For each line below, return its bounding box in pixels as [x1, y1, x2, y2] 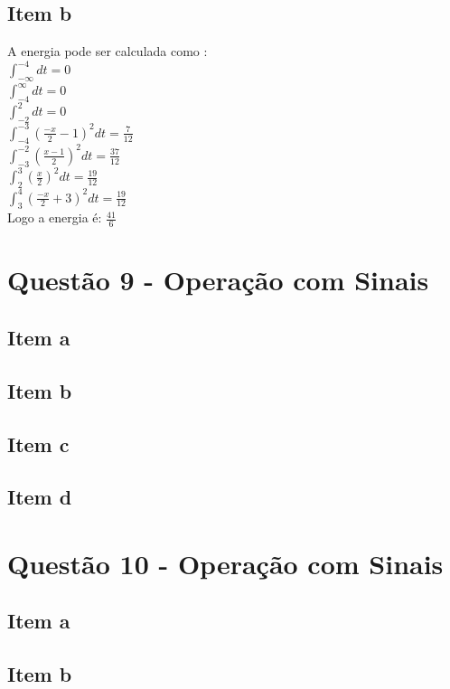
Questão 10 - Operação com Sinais [7, 544, 444, 581]
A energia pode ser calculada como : [7, 42, 208, 61]
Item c [7, 429, 70, 458]
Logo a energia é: [7, 208, 102, 227]
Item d [7, 483, 72, 511]
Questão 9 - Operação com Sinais [7, 261, 429, 298]
